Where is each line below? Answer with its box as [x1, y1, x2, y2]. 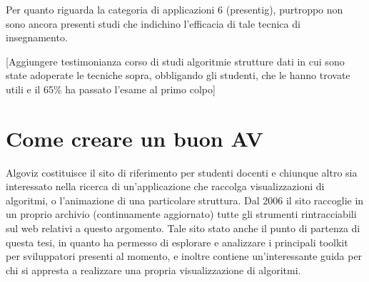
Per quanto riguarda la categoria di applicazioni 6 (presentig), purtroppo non [6, 2, 343, 16]
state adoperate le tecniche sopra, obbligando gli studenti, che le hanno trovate [6, 68, 350, 83]
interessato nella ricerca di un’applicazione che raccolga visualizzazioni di [6, 179, 325, 194]
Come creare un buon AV [6, 123, 263, 152]
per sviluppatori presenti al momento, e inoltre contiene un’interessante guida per [6, 249, 363, 263]
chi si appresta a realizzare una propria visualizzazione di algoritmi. [6, 262, 301, 277]
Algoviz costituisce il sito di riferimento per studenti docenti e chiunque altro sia [6, 164, 358, 179]
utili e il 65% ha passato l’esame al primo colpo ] [6, 81, 216, 96]
